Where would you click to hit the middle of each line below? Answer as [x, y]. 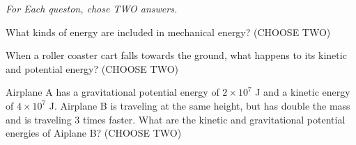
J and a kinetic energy [303, 92]
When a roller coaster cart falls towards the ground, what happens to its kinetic [176, 55]
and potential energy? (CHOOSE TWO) [92, 68]
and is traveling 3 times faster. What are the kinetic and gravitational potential [176, 119]
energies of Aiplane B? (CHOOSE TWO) [94, 133]
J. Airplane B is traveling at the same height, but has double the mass [200, 105]
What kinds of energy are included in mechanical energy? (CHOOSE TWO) [168, 32]
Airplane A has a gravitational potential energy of [113, 92]
